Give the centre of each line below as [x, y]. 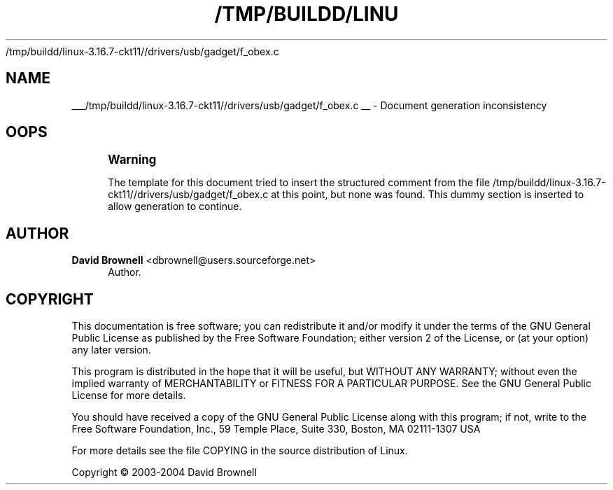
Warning [132, 160]
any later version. [111, 350]
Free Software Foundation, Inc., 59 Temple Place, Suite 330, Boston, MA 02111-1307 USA [276, 429]
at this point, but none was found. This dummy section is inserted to [428, 195]
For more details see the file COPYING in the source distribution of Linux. [240, 451]
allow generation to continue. [175, 206]
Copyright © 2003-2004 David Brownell [164, 472]
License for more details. [129, 395]
